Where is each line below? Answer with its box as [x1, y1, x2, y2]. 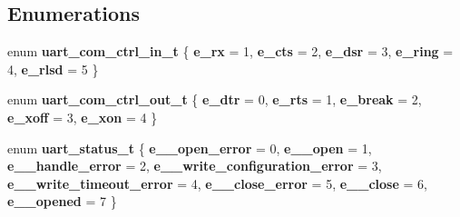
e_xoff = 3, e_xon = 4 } [7, 107, 158, 126]
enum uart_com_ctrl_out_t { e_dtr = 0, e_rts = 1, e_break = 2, [7, 90, 422, 109]
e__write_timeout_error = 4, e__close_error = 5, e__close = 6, [7, 173, 427, 192]
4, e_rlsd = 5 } [7, 59, 99, 78]
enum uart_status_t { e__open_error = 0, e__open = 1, [7, 138, 372, 157]
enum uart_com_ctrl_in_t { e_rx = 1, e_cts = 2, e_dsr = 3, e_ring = [7, 42, 454, 61]
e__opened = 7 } [7, 192, 117, 211]
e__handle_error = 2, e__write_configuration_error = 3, [7, 156, 382, 175]
